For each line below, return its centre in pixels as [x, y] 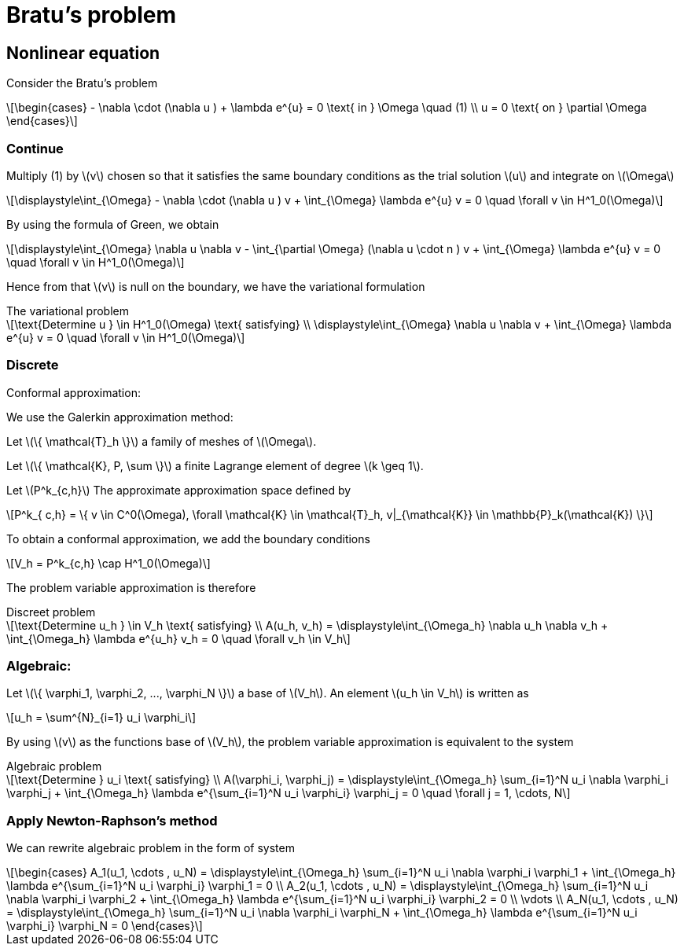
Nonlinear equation [83, 53]
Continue [35, 148]
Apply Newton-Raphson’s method [112, 820]
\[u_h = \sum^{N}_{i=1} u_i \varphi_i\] [101, 718]
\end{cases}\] [42, 121]
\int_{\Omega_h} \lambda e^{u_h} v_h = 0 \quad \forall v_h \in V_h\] [178, 638]
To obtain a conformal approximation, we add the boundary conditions [188, 538]
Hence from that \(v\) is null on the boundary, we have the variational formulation [216, 286]
